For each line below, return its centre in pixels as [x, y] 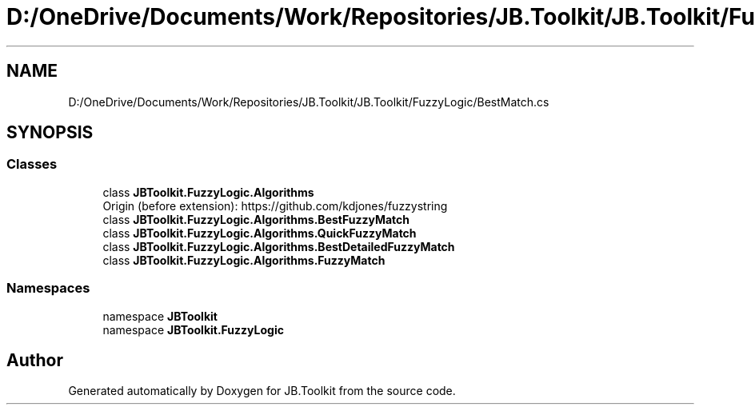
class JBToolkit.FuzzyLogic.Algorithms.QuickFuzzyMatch [260, 233]
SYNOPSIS [50, 133]
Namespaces [48, 288]
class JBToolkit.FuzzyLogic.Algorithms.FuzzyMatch [244, 260]
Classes [32, 164]
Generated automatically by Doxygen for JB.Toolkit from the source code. [262, 391]
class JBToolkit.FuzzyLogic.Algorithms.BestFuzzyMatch [256, 219]
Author [35, 360]
